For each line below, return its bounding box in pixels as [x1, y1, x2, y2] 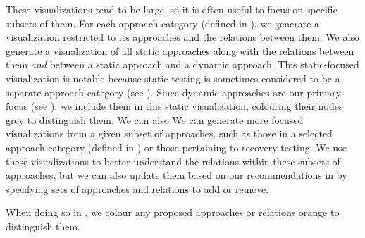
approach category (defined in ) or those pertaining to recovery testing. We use [6, 139, 347, 154]
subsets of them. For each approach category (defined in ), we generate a [6, 15, 320, 30]
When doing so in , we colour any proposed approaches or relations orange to [6, 205, 340, 220]
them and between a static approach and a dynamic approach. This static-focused [6, 57, 359, 72]
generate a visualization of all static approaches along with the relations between [6, 43, 354, 58]
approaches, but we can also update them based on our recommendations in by [6, 168, 347, 182]
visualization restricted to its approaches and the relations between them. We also [6, 30, 359, 44]
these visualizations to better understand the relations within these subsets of [6, 154, 340, 168]
